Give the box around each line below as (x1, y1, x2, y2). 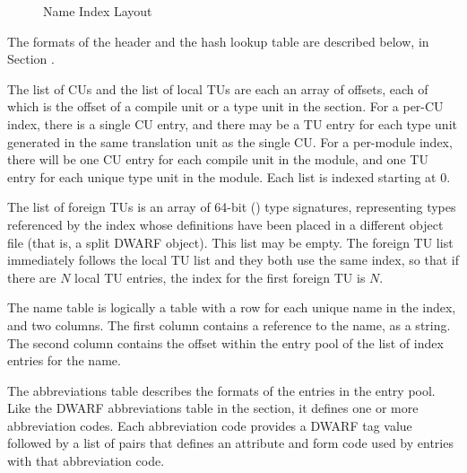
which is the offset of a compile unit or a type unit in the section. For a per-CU (7, 97, 444, 116)
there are (7, 267, 56, 286)
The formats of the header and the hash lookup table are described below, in (7, 31, 429, 50)
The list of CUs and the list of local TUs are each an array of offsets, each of (7, 79, 428, 98)
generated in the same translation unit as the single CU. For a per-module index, (7, 132, 453, 151)
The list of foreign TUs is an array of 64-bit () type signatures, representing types (7, 197, 456, 216)
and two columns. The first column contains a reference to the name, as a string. (7, 315, 451, 334)
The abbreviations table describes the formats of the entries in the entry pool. (7, 381, 436, 399)
